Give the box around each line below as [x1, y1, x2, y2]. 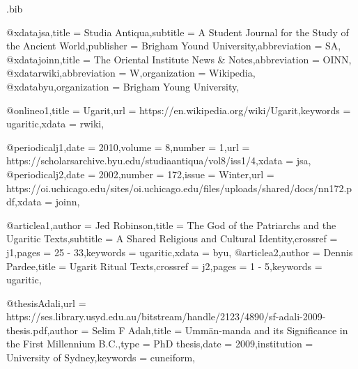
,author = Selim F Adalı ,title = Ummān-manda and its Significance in [47, 322, 348, 337]
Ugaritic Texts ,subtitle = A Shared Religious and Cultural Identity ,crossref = [6, 231, 338, 246]
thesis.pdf [6, 322, 47, 337]
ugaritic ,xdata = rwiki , [6, 116, 104, 131]
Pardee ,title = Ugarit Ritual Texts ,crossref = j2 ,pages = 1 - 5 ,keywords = [6, 258, 322, 273]
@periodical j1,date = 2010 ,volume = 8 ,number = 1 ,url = [6, 139, 250, 154]
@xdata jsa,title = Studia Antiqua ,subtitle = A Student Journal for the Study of [6, 24, 349, 39]
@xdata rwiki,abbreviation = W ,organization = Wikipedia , [6, 65, 256, 80]
